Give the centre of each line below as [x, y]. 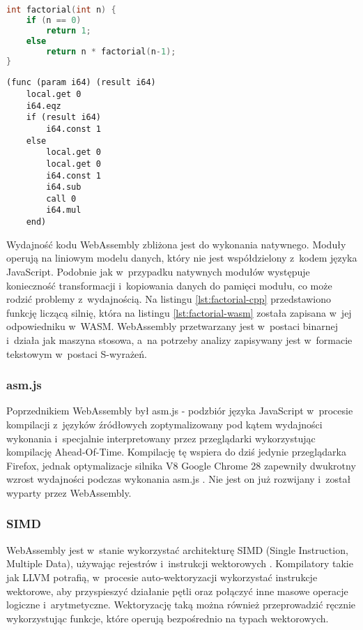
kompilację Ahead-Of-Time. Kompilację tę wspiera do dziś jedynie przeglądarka [176, 452]
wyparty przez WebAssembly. [69, 492]
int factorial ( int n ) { [61, 10]
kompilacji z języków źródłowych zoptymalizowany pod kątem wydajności [164, 424]
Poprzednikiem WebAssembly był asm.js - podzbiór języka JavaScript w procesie [180, 411]
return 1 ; [69, 30]
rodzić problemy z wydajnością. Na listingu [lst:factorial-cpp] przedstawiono [169, 299]
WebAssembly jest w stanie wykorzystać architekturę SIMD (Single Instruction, [177, 549]
